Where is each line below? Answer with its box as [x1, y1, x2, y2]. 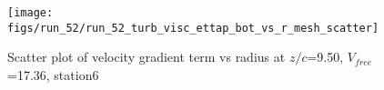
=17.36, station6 [7, 65, 99, 84]
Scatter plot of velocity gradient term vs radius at [7, 47, 286, 66]
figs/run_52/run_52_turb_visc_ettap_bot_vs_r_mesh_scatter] [7, 21, 379, 35]
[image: [7, 6, 54, 19]
